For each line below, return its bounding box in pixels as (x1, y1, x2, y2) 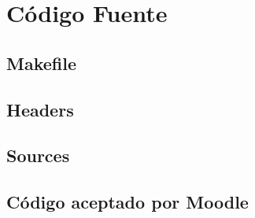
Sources (6, 143, 70, 168)
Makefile (6, 50, 76, 75)
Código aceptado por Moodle (6, 190, 249, 214)
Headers (6, 97, 74, 121)
